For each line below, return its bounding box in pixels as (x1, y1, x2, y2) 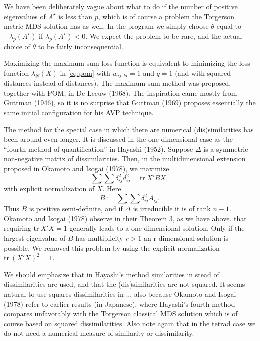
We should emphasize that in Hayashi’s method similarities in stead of (4, 269, 219, 279)
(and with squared (175, 67, 231, 78)
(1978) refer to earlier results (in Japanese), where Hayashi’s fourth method (4, 298, 235, 309)
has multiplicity (75, 232, 123, 243)
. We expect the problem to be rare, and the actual (85, 30, 242, 41)
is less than (58, 11, 93, 21)
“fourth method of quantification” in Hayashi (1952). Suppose (4, 143, 193, 154)
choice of (4, 41, 30, 51)
